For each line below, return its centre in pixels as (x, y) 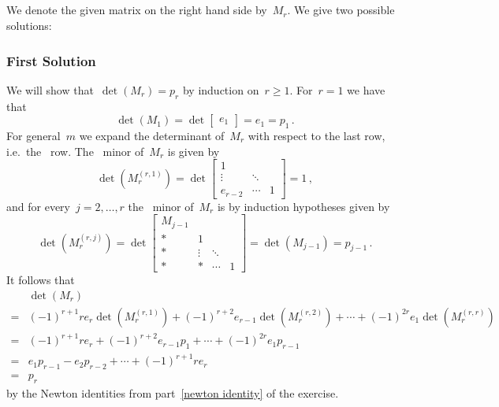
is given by (194, 151)
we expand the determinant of (152, 135)
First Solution (51, 60)
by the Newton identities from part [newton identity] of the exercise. (173, 393)
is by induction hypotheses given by (303, 206)
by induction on (221, 89)
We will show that (50, 89)
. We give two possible (341, 10)
